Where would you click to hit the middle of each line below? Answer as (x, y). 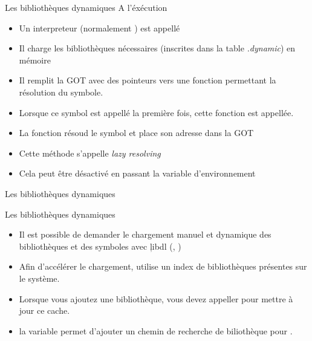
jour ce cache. (44, 310)
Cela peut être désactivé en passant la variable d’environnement (137, 173)
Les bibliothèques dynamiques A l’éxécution (86, 7)
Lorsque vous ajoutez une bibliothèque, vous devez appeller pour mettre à (156, 298)
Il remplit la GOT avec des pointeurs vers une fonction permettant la (148, 80)
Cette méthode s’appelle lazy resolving (90, 153)
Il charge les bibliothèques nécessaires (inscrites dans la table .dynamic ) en (157, 48)
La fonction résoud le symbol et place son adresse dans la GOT (136, 133)
